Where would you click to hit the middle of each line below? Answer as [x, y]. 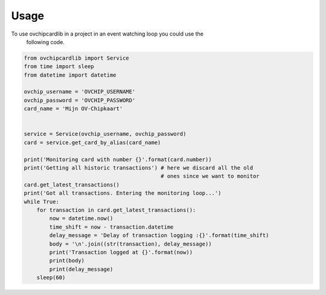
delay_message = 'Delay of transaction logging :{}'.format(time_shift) [159, 236]
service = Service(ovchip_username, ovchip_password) [105, 134]
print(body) [67, 261]
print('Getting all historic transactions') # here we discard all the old [139, 168]
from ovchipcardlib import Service [76, 58]
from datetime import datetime [70, 75]
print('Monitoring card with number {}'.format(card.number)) [118, 159]
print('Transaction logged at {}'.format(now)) [121, 252]
